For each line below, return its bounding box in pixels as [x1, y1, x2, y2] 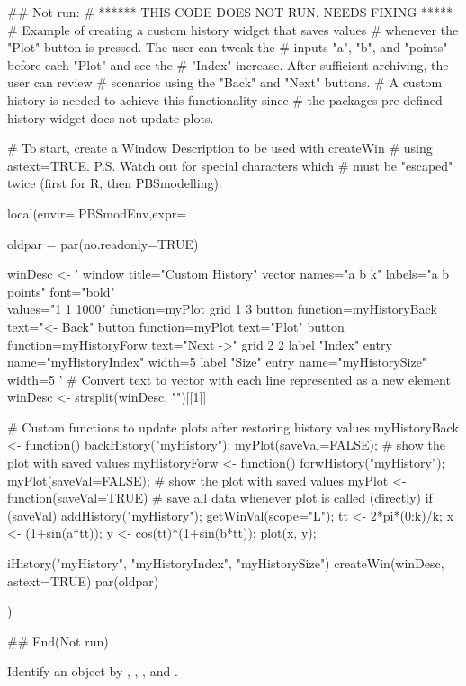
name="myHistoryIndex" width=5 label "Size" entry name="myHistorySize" [7, 352, 427, 371]
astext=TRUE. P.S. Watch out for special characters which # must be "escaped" [7, 156, 453, 174]
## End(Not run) [7, 631, 109, 650]
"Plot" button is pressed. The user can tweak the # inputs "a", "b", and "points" [7, 38, 448, 57]
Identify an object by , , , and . [7, 662, 178, 681]
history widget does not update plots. [7, 108, 214, 127]
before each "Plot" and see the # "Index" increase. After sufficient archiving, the [7, 55, 449, 74]
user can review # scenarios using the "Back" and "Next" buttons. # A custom [7, 73, 443, 92]
